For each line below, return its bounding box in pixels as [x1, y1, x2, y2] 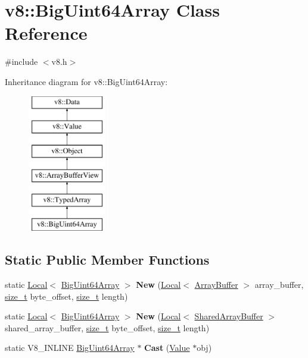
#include [5, 55, 38, 68]
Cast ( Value [144, 341, 190, 354]
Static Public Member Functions [5, 250, 210, 269]
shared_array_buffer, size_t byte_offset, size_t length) [5, 321, 210, 334]
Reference [5, 21, 88, 45]
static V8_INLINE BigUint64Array [5, 341, 135, 354]
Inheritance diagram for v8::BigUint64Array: [5, 75, 168, 87]
